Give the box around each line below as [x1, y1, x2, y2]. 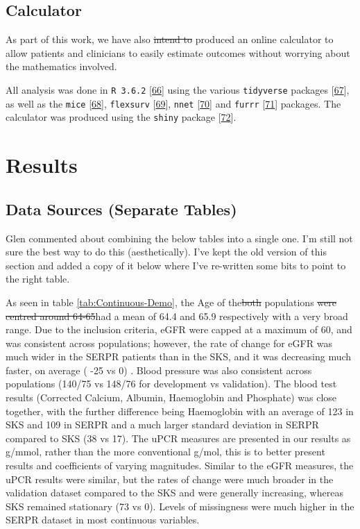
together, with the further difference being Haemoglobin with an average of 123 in [6, 403, 354, 418]
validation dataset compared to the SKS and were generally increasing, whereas [6, 485, 343, 500]
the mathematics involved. [6, 59, 117, 74]
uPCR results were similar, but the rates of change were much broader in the [6, 471, 334, 486]
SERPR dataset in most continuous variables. [6, 512, 200, 527]
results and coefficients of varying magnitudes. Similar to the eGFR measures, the [6, 458, 354, 473]
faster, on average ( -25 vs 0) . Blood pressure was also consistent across [6, 362, 312, 377]
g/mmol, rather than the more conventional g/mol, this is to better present [6, 444, 325, 459]
